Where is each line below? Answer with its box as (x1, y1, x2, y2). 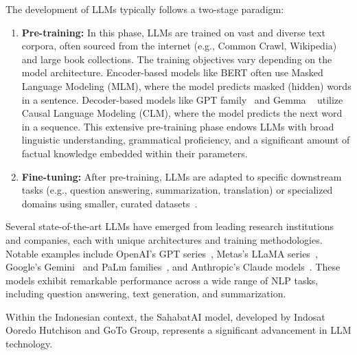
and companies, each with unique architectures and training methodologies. (5, 232, 323, 247)
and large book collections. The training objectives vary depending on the (21, 51, 332, 66)
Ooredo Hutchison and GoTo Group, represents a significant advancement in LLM (5, 323, 352, 337)
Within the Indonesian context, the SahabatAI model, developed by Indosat (5, 309, 325, 323)
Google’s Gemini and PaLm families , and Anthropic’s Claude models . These (5, 260, 341, 274)
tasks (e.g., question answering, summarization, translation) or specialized (21, 183, 333, 197)
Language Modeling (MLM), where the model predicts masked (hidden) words (21, 78, 352, 93)
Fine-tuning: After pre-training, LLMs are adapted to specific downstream (21, 169, 342, 183)
